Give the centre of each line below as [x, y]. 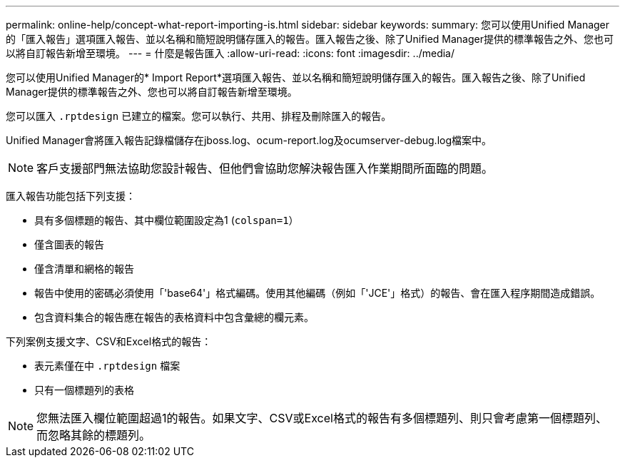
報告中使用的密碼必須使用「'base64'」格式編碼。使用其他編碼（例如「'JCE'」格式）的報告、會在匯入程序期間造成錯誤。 [317, 293]
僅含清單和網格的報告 [84, 269]
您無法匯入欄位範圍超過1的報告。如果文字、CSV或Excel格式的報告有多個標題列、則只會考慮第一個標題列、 [322, 418]
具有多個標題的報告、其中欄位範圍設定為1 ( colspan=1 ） [167, 220]
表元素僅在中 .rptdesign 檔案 [107, 366]
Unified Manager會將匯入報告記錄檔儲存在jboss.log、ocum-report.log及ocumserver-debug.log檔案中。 [249, 140]
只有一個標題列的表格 [84, 390]
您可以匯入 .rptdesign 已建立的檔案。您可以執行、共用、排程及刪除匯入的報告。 [199, 116]
